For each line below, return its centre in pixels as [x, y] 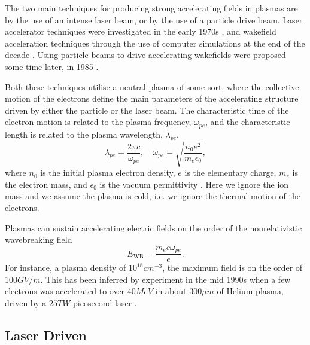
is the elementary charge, [230, 172]
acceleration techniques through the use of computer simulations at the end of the [155, 43]
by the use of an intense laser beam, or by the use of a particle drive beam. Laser [154, 19]
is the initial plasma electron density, [108, 172]
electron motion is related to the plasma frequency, [98, 122]
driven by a [26, 302]
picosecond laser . [105, 302]
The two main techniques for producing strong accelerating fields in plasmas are [151, 8]
